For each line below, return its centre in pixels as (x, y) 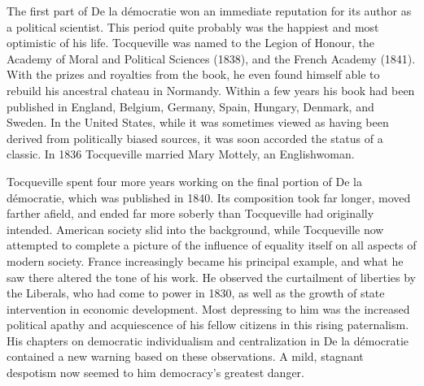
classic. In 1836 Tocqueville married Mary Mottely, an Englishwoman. (181, 154)
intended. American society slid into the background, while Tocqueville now (195, 229)
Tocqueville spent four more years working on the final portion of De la (184, 181)
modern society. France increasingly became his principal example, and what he (205, 260)
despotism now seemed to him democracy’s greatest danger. (156, 373)
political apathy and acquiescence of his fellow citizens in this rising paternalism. (208, 325)
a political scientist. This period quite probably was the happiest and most (193, 26)
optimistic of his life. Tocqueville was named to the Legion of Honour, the (190, 43)
